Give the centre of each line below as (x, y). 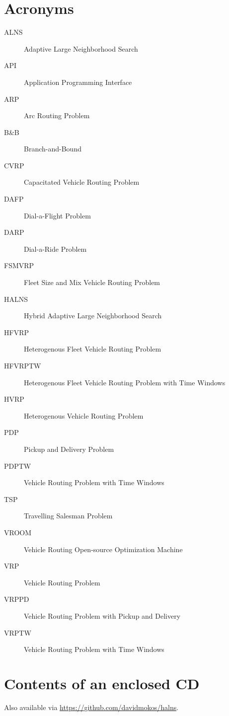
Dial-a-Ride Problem (55, 249)
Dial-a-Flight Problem (57, 215)
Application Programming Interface (78, 82)
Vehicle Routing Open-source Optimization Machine (103, 549)
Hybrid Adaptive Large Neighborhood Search (93, 316)
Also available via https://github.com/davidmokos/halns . (91, 707)
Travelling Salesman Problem (68, 516)
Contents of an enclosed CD (102, 683)
